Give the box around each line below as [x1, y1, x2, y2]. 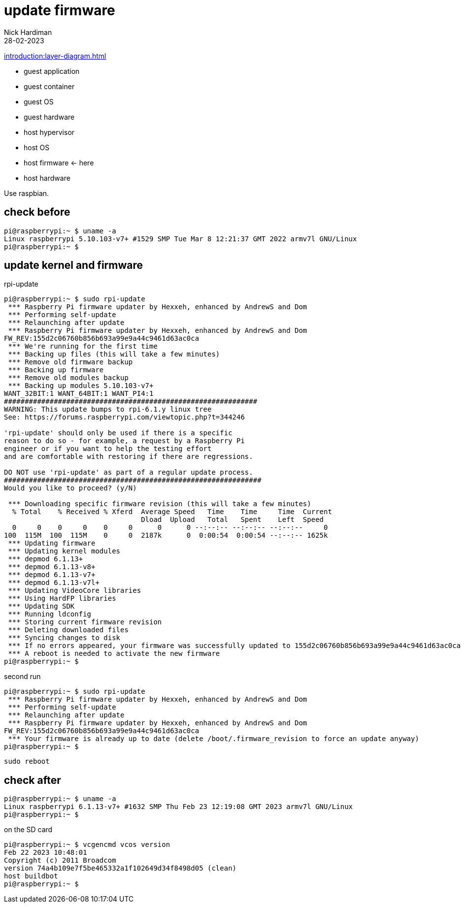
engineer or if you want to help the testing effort [4, 445, 212, 453]
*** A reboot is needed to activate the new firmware [8, 649, 220, 658]
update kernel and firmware [4, 259, 143, 272]
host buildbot [4, 872, 58, 880]
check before [4, 206, 70, 219]
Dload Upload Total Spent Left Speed [141, 516, 324, 524]
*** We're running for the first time [8, 342, 158, 351]
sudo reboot [4, 757, 50, 766]
